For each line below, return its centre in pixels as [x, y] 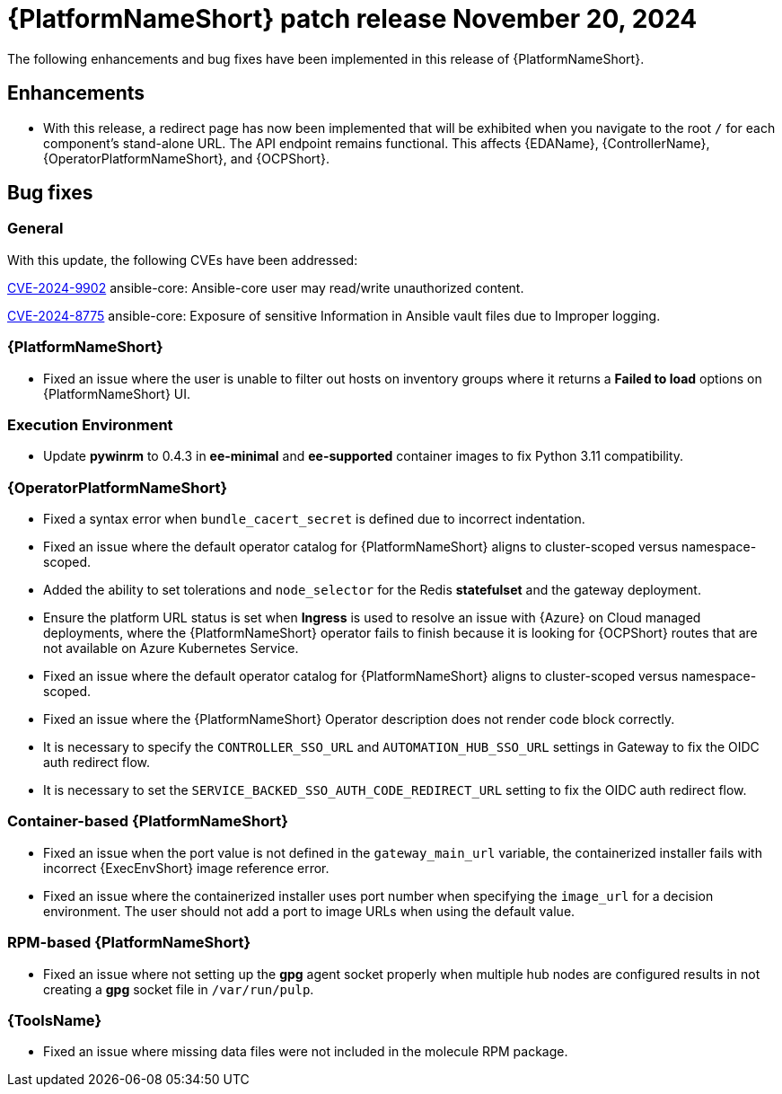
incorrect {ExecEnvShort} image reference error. [186, 868]
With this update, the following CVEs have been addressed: [183, 260]
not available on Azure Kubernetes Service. [171, 648]
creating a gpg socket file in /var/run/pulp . [179, 989]
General [35, 229]
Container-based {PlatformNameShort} [148, 821]
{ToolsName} [55, 1020]
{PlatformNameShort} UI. [117, 393]
